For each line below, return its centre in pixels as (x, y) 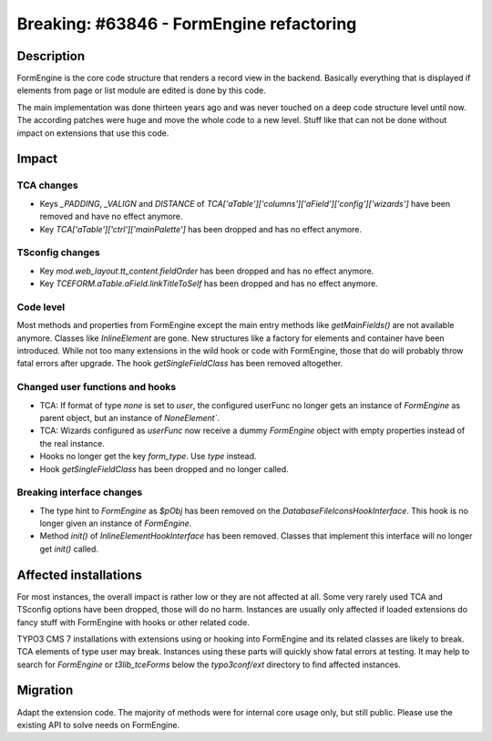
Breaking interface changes (80, 492)
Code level (41, 307)
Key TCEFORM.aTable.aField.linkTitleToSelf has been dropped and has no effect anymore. (209, 283)
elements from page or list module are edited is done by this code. (141, 90)
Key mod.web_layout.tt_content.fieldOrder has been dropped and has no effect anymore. (207, 271)
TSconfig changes (58, 252)
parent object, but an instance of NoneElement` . (130, 417)
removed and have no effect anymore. (111, 216)
